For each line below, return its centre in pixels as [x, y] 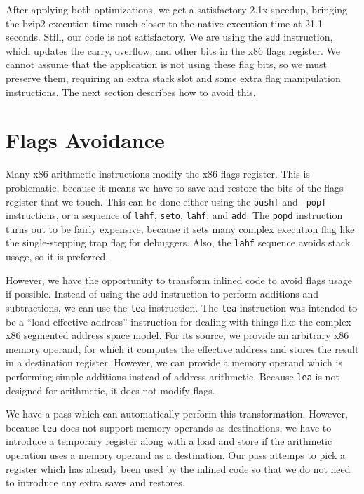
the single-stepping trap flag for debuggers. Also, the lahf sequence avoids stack [178, 242]
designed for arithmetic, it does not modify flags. [110, 390]
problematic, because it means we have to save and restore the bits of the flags [175, 187]
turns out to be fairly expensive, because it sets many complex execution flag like [180, 228]
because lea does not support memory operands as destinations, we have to [169, 427]
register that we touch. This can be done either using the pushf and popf [166, 201]
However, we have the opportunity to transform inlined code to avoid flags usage [179, 280]
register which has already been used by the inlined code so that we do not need [178, 468]
